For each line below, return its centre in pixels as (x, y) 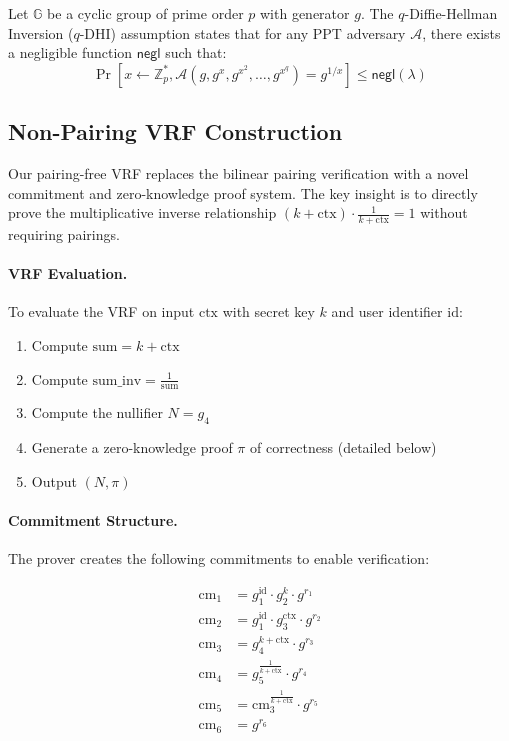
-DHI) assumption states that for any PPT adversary (242, 32)
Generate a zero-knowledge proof (132, 447)
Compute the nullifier (97, 412)
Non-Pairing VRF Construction (175, 131)
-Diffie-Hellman (451, 13)
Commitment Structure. (93, 519)
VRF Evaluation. (68, 273)
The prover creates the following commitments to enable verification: (219, 558)
